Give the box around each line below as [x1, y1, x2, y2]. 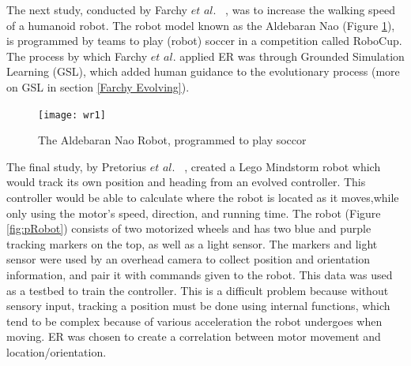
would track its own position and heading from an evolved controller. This [6, 174, 366, 190]
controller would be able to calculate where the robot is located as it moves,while [6, 189, 399, 205]
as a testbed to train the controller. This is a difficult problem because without [6, 282, 389, 298]
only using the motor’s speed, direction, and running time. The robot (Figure [6, 204, 381, 221]
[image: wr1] [38, 109, 106, 121]
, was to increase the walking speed [225, 2, 396, 17]
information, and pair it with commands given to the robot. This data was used [6, 266, 393, 282]
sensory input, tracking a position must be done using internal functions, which [6, 297, 390, 314]
